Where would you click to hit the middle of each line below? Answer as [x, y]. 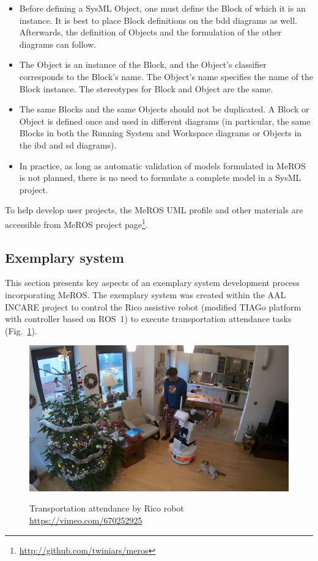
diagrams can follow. [58, 44]
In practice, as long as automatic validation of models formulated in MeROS [162, 165]
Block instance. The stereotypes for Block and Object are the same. [146, 88]
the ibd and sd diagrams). [68, 145]
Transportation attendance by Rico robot [107, 508]
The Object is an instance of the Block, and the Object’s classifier [143, 64]
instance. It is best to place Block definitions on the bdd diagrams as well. [158, 20]
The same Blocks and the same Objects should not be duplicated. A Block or [164, 109]
